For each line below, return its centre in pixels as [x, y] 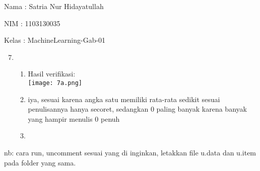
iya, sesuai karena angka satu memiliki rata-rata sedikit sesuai [124, 99]
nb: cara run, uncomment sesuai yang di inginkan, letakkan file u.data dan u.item [130, 152]
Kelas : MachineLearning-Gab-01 [55, 40]
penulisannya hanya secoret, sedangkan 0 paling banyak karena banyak [137, 109]
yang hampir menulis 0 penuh [74, 118]
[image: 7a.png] [55, 83]
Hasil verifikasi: [52, 74]
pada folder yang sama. [40, 162]
